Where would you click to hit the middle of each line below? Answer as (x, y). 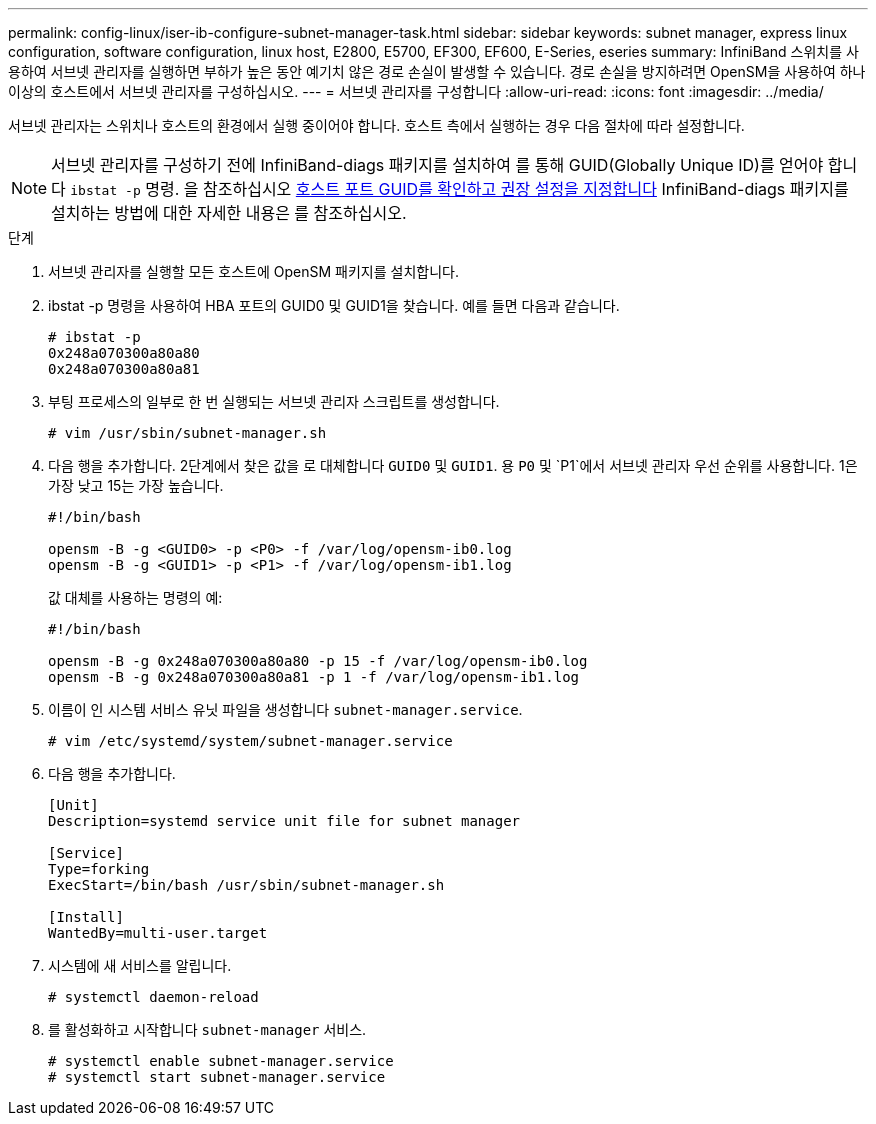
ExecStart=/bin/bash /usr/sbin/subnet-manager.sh (246, 885)
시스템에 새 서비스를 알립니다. (140, 965)
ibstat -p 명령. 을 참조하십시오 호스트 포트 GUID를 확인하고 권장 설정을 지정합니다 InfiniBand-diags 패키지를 (459, 189)
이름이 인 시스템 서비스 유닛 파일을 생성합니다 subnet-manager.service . (285, 709)
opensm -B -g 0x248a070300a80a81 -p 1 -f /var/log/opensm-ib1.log (314, 677)
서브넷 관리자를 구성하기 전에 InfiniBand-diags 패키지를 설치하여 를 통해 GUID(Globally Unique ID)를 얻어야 (437, 165)
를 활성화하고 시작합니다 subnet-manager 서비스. (207, 1029)
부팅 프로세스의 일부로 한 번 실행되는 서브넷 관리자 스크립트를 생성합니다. (274, 401)
